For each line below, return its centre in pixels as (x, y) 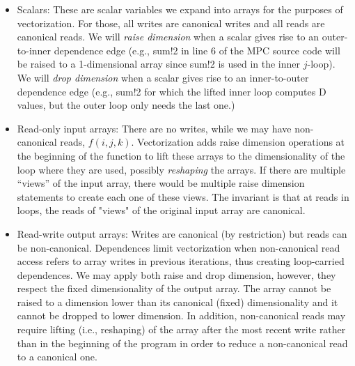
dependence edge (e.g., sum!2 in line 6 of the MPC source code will (197, 50)
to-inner (34, 50)
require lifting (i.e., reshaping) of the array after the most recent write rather (181, 329)
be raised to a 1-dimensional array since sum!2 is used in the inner (159, 64)
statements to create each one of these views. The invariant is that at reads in (183, 196)
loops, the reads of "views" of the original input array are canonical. (161, 210)
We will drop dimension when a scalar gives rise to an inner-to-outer (163, 77)
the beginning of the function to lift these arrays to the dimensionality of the (181, 155)
